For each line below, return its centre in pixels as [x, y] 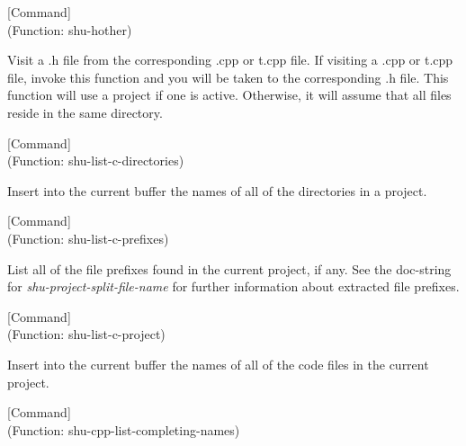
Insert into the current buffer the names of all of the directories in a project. [217, 190]
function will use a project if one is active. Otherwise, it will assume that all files [229, 95]
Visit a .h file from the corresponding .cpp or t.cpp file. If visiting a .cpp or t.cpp [230, 60]
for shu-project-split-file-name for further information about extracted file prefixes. [233, 286]
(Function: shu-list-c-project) [86, 334]
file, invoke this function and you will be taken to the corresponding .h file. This [228, 77]
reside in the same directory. [85, 112]
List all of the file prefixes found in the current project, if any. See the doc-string [229, 268]
